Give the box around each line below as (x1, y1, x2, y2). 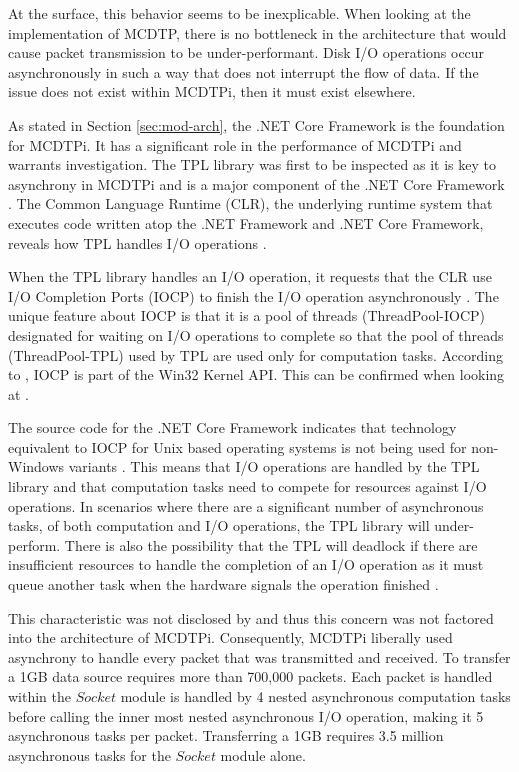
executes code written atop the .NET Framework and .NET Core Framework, (8, 212, 484, 233)
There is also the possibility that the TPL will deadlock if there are (64, 534, 478, 555)
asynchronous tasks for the (8, 744, 171, 765)
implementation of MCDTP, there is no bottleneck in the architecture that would (8, 22, 507, 43)
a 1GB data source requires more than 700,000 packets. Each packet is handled (8, 666, 493, 687)
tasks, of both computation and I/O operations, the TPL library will (8, 515, 430, 536)
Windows (8, 456, 65, 477)
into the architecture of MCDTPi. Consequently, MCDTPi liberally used (8, 627, 453, 648)
